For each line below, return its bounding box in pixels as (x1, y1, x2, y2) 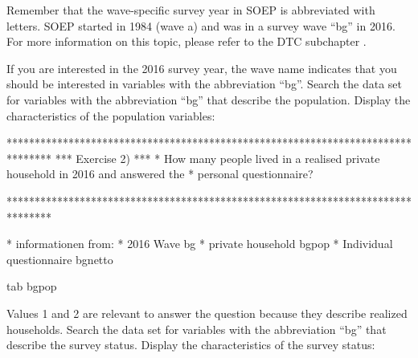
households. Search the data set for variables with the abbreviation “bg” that (6, 320, 387, 337)
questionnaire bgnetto (6, 250, 113, 267)
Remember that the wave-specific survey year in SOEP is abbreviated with (6, 2, 375, 18)
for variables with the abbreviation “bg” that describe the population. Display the (6, 91, 411, 108)
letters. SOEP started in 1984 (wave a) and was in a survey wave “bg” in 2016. (6, 17, 395, 34)
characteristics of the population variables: (6, 107, 215, 124)
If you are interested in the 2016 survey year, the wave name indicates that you (6, 59, 397, 76)
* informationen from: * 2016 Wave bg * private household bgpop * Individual (6, 235, 393, 252)
